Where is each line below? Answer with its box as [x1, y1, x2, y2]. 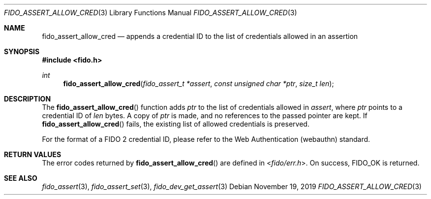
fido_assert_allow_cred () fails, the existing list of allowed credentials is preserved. [42, 120, 309, 128]
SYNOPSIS [4, 47, 40, 56]
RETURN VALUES [4, 150, 62, 159]
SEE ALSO [4, 174, 37, 182]
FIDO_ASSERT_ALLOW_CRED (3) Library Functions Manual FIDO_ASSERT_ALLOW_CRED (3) [4, 8, 297, 17]
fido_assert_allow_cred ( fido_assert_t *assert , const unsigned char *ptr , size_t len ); [63, 79, 334, 88]
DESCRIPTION [4, 95, 51, 103]
